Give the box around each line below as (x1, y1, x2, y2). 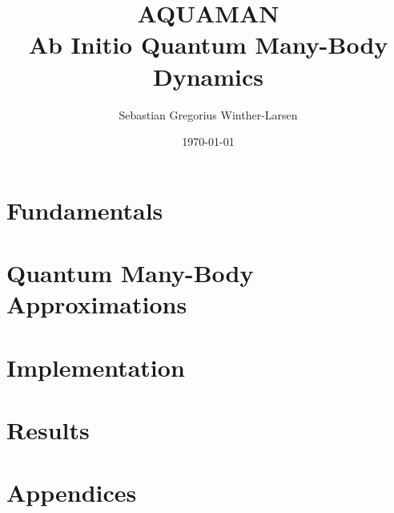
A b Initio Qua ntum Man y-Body (28, 28, 388, 61)
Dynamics (152, 59, 263, 92)
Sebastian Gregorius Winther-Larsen (119, 106, 298, 123)
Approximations (6, 288, 187, 321)
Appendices (6, 476, 137, 509)
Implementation (6, 350, 185, 383)
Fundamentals (6, 193, 163, 226)
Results (6, 414, 90, 446)
